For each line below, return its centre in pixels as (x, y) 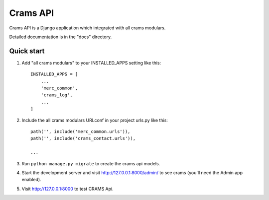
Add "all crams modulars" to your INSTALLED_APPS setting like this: (91, 63)
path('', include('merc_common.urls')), (80, 131)
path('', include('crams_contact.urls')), (83, 138)
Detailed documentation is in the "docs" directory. (61, 37)
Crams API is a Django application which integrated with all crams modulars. (87, 28)
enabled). (32, 180)
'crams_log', (57, 95)
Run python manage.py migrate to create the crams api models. (91, 163)
